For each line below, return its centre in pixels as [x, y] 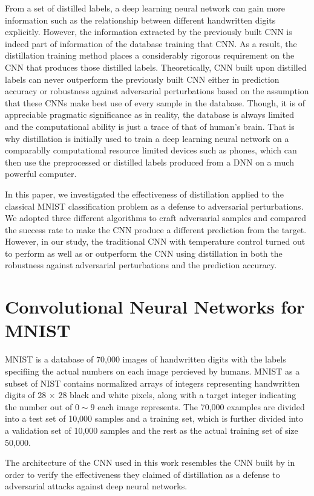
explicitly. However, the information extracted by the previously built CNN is [149, 32]
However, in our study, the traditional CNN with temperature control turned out [155, 241]
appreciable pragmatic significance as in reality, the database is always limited [150, 114]
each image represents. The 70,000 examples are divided [201, 406]
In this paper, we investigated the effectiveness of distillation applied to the [144, 194]
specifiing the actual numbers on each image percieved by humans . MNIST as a [152, 371]
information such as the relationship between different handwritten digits [140, 20]
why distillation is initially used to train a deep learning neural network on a [147, 138]
